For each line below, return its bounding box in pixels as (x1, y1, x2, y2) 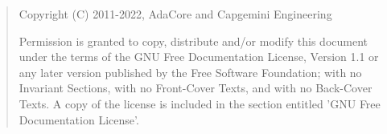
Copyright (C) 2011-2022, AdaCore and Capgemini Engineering (19, 6, 332, 22)
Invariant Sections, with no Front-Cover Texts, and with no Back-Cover (19, 79, 373, 96)
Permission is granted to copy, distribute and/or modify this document (19, 32, 368, 49)
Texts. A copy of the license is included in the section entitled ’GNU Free (19, 95, 381, 112)
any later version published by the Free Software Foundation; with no (19, 63, 362, 80)
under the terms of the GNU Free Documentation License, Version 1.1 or (19, 48, 379, 65)
